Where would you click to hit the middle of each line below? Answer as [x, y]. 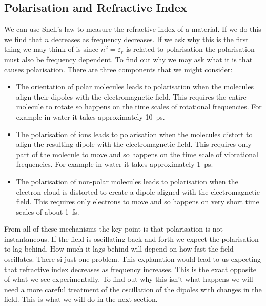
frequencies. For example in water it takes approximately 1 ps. [115, 164]
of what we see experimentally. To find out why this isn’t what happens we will [129, 279]
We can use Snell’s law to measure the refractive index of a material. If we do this [133, 29]
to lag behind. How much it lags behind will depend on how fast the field [119, 249]
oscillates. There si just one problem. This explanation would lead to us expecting [133, 259]
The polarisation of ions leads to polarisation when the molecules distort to [134, 134]
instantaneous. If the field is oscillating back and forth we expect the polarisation [131, 238]
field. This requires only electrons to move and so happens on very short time [138, 202]
